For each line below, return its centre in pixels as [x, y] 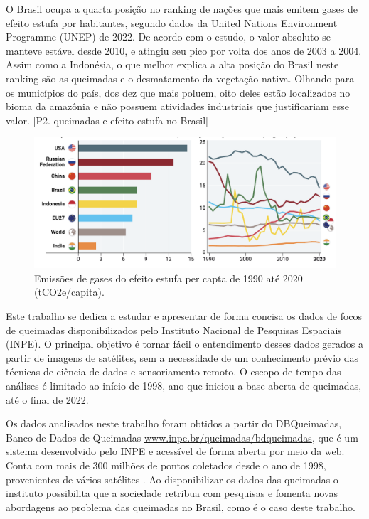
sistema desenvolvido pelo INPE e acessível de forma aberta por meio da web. [175, 451]
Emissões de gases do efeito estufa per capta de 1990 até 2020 [169, 278]
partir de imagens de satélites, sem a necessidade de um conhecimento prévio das [182, 357]
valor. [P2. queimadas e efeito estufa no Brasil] [107, 120]
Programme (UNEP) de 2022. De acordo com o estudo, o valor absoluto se [168, 37]
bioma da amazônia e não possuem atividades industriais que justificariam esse [177, 106]
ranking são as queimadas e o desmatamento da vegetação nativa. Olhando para [180, 78]
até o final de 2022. [47, 399]
